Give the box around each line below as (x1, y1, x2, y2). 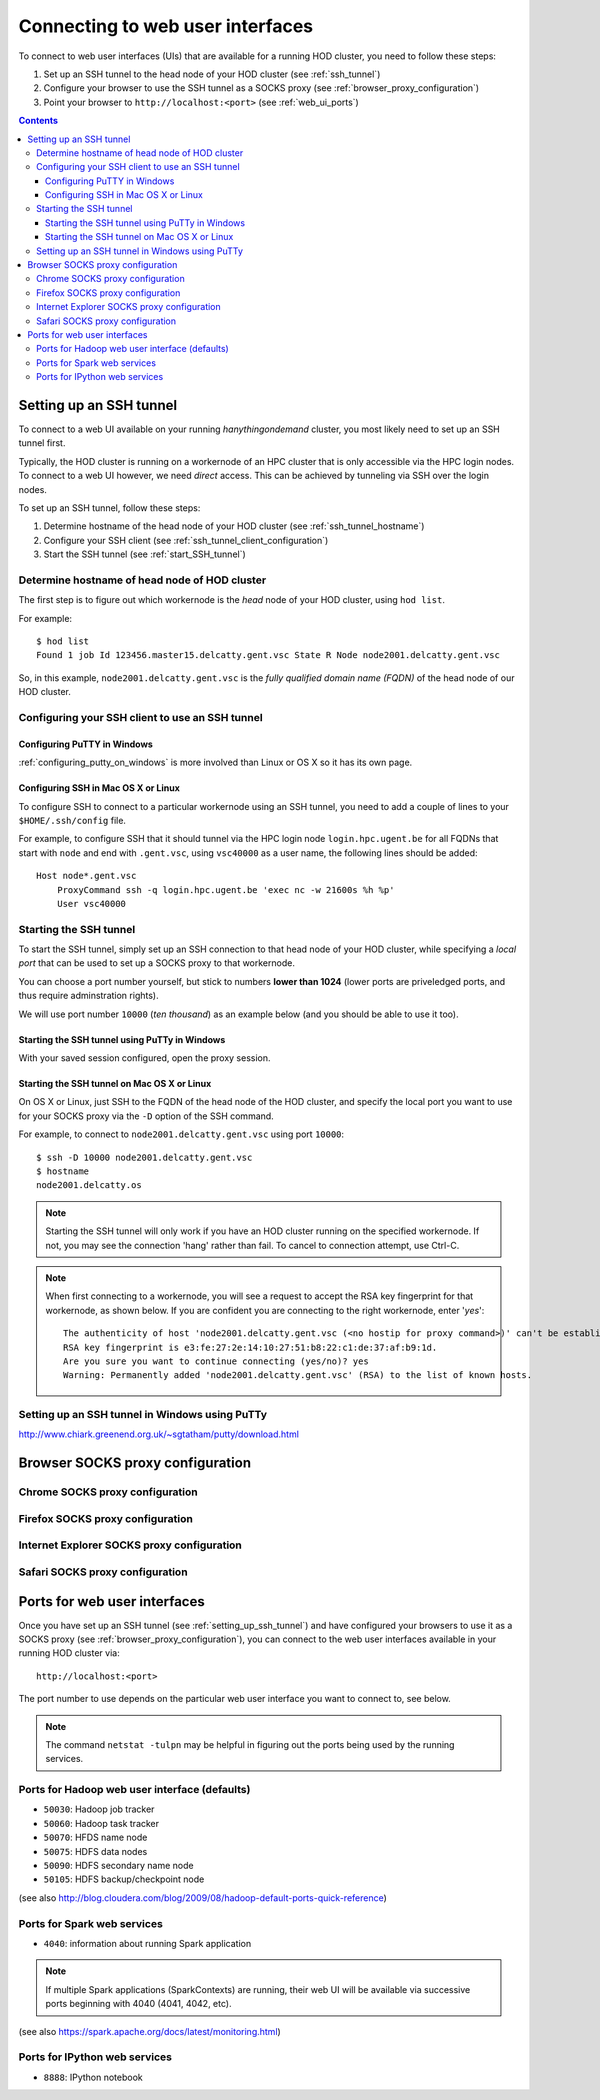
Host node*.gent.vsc (36, 870, 137, 882)
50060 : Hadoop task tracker (43, 1817, 160, 1829)
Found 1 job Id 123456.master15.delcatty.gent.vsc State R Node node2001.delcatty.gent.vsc (36, 650, 500, 661)
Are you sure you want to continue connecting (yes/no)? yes (63, 1355, 369, 1367)
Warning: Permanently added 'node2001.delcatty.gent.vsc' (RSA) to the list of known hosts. (63, 1370, 533, 1381)
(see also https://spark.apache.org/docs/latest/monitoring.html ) (18, 2025, 282, 2037)
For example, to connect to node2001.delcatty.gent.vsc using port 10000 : (18, 1128, 345, 1140)
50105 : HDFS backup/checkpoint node (43, 1873, 205, 1885)
